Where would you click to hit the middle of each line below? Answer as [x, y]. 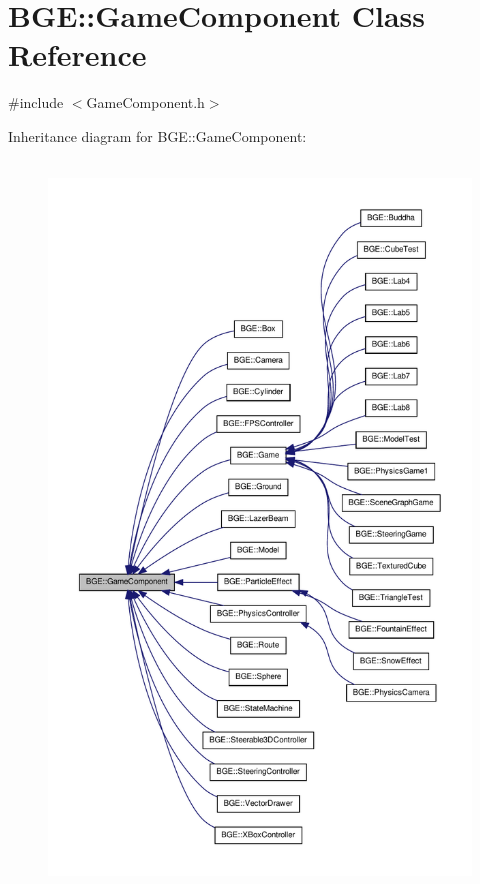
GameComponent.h [145, 102]
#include [36, 102]
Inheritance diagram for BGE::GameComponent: [157, 135]
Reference [77, 54]
